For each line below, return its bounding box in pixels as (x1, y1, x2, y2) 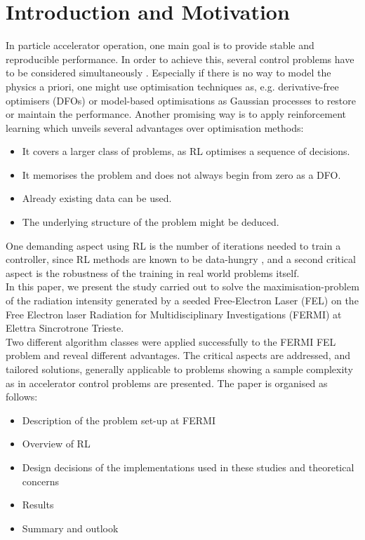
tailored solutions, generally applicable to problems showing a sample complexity (6, 362, 353, 376)
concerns (22, 473, 60, 488)
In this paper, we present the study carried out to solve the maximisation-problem (6, 279, 359, 294)
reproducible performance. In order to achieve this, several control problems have (6, 51, 354, 66)
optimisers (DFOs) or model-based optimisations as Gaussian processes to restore (6, 93, 357, 107)
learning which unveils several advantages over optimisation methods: (6, 120, 304, 135)
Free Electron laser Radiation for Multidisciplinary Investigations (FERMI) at (6, 306, 342, 321)
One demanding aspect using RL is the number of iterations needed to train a (6, 238, 341, 252)
